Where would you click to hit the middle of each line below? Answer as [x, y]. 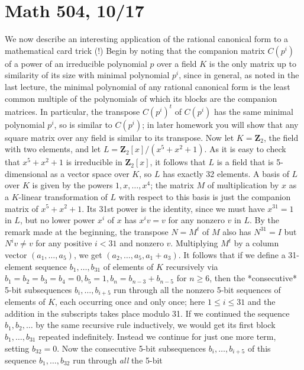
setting [17, 348]
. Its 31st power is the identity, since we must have [173, 208]
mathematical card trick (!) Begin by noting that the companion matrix [135, 50]
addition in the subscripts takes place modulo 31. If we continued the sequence [147, 313]
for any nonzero [196, 220]
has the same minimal [253, 111]
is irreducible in [94, 162]
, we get [88, 254]
